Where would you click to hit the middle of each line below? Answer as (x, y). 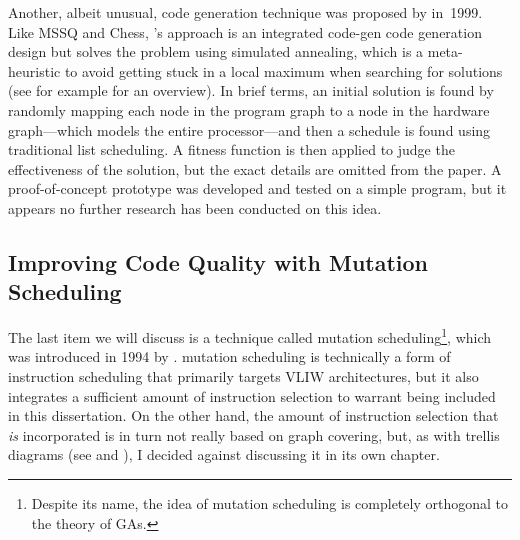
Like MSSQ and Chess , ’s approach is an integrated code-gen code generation (245, 31)
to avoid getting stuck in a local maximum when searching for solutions (283, 70)
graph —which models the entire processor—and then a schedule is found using (249, 129)
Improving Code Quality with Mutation (218, 261)
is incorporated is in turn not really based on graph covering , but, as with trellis (254, 434)
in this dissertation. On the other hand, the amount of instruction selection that (253, 415)
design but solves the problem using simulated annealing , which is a (216, 51)
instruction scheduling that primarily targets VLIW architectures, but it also (243, 375)
